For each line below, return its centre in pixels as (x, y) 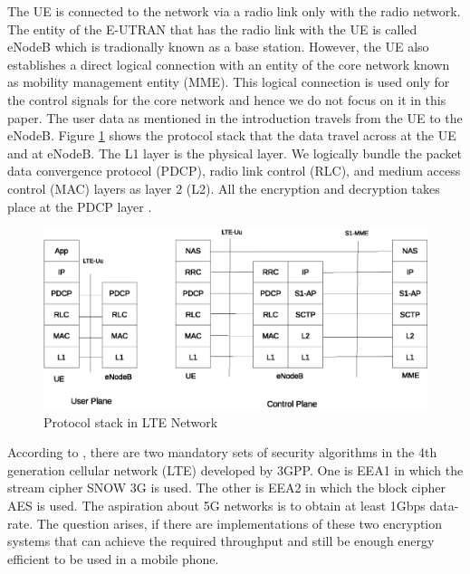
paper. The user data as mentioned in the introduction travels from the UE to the (235, 117)
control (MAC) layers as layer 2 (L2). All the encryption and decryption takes (224, 188)
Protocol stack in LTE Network (131, 421)
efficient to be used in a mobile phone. (113, 558)
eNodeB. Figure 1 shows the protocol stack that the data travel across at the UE (232, 135)
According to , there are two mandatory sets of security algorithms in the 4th (222, 452)
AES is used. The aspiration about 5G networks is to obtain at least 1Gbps (216, 506)
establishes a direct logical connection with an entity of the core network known (229, 64)
